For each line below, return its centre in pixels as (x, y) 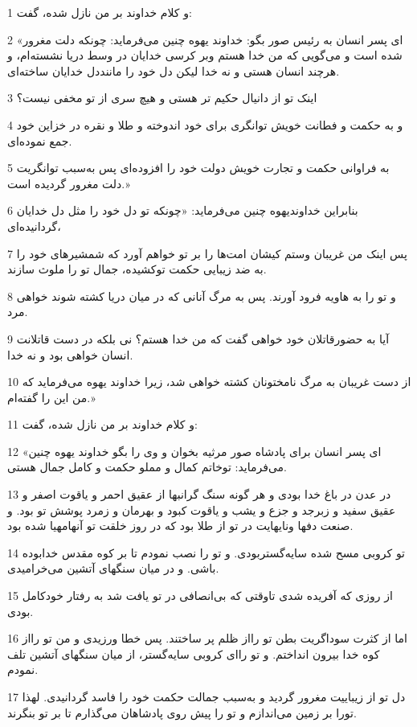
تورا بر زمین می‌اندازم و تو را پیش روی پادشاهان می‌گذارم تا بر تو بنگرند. (182, 712)
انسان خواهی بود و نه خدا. (70, 354)
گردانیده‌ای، (34, 226)
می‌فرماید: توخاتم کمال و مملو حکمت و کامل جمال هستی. (147, 467)
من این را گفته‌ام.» (51, 397)
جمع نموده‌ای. (40, 140)
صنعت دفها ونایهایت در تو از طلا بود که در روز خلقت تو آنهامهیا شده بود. (180, 526)
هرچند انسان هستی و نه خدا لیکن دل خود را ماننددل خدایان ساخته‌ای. (174, 70)
